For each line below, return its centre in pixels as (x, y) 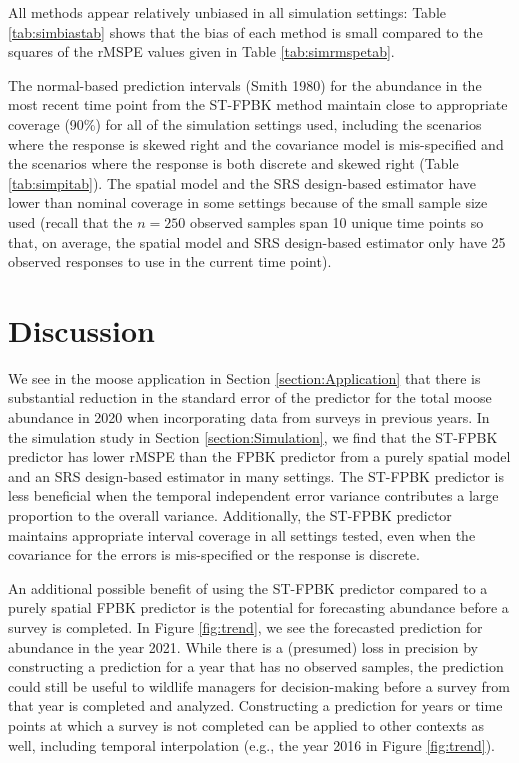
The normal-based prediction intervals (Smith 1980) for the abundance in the (245, 84)
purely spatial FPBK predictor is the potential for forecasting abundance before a (258, 607)
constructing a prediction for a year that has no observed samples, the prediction (256, 666)
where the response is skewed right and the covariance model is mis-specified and (256, 143)
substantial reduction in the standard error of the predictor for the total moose (250, 397)
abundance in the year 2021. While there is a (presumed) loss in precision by (243, 646)
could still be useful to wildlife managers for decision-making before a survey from (259, 685)
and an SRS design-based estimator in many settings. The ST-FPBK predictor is (256, 475)
